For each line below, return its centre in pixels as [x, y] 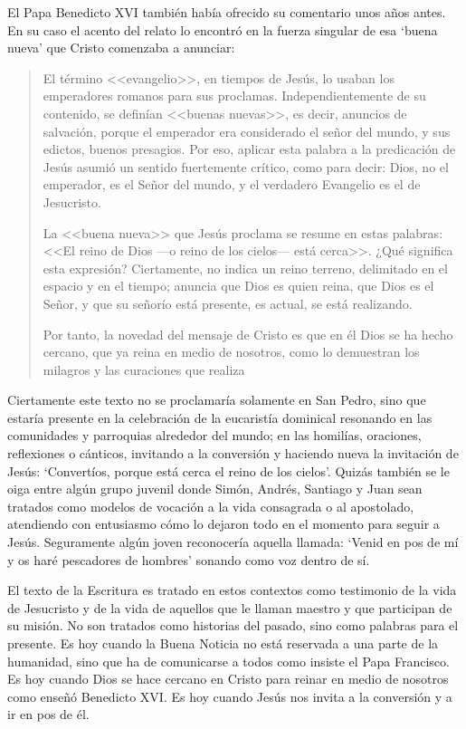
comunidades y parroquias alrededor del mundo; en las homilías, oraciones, [214, 435]
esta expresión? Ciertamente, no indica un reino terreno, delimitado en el [245, 268]
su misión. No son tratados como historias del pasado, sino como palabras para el [233, 625]
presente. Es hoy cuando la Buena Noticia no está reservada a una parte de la [223, 643]
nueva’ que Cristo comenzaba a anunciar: [121, 48]
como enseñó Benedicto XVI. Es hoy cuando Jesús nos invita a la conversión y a [230, 696]
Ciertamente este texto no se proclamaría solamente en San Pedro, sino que [217, 400]
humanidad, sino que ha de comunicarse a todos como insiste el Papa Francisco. [228, 661]
